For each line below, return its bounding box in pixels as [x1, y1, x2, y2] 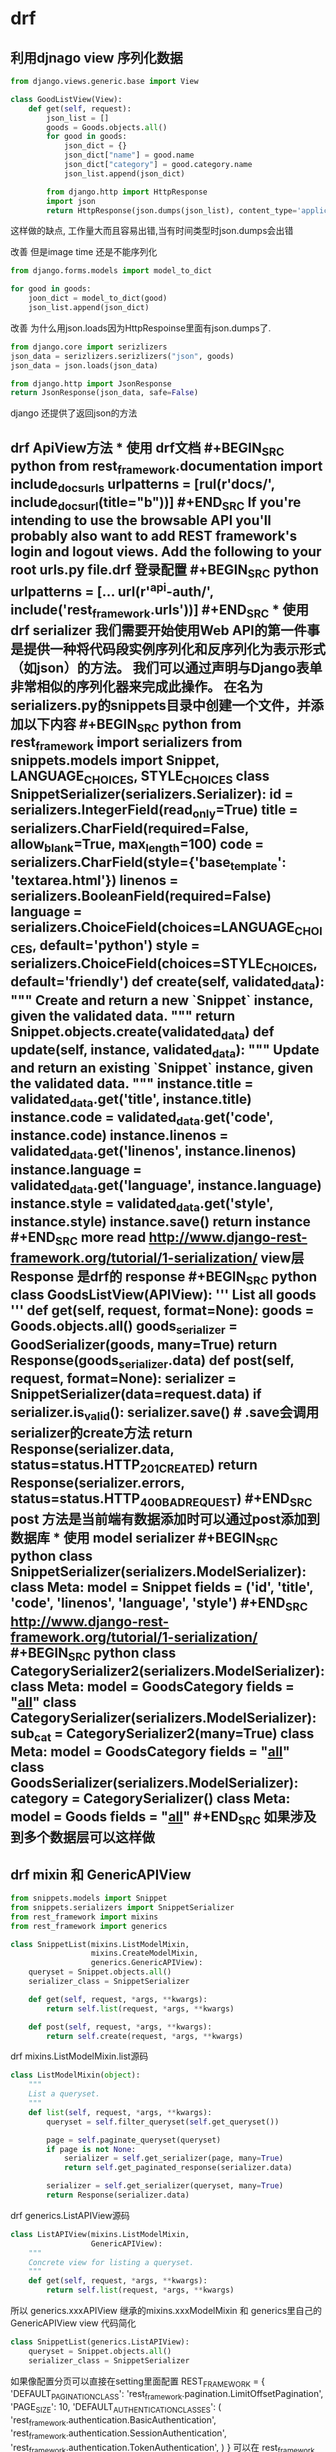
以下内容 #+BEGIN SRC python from [23, 715, 242, 735]
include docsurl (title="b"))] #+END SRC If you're [10, 494, 302, 514]
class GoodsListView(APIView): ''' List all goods [10, 1287, 317, 1304]
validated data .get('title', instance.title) [10, 1091, 252, 1111]
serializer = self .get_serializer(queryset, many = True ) [46, 2181, 284, 2191]
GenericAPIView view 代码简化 [10, 2317, 137, 2329]
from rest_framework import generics [10, 1921, 168, 1931]
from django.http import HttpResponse [46, 187, 208, 197]
